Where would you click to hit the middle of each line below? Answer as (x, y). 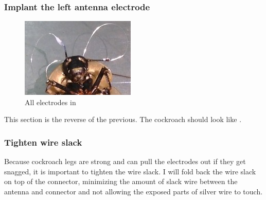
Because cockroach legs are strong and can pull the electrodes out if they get (125, 161)
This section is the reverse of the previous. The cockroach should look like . (123, 119)
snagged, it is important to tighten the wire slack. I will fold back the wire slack (130, 171)
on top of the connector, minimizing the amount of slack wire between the (121, 181)
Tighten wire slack (43, 142)
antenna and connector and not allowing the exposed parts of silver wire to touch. (134, 191)
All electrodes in (50, 102)
